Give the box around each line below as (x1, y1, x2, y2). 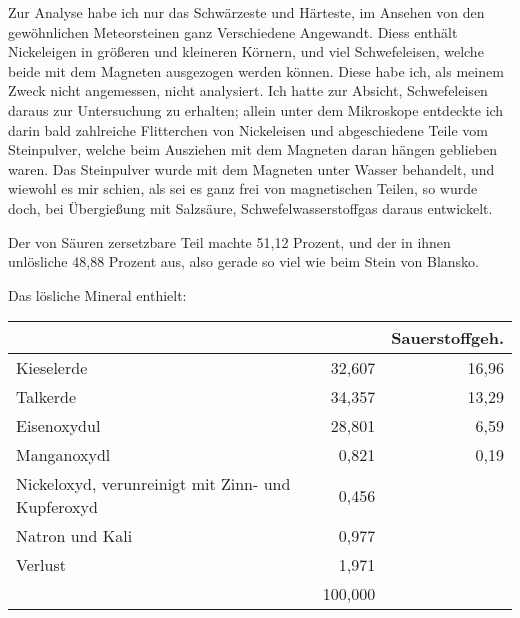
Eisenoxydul (16, 414, 101, 438)
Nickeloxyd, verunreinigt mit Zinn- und (16, 472, 291, 496)
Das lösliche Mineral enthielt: (8, 284, 187, 305)
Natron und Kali (16, 524, 133, 548)
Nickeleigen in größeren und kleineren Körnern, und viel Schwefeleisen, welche (8, 41, 484, 62)
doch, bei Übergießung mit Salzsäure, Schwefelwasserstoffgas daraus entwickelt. (8, 197, 493, 218)
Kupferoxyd (16, 495, 98, 519)
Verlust (16, 553, 66, 577)
